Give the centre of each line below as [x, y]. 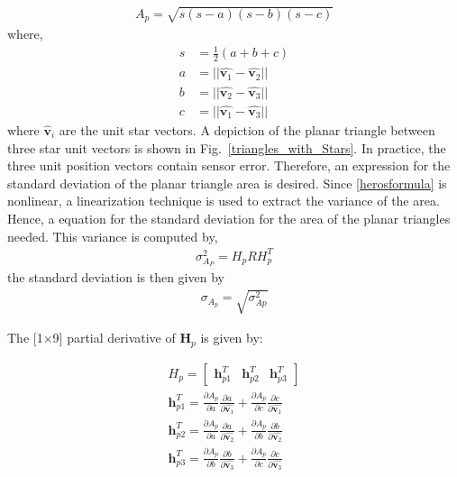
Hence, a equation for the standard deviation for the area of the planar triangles [229, 218]
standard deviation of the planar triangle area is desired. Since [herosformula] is [227, 183]
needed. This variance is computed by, [113, 236]
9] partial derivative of [114, 338]
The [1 [25, 338]
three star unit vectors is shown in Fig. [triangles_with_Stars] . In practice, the [227, 147]
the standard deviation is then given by [116, 277]
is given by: [232, 338]
